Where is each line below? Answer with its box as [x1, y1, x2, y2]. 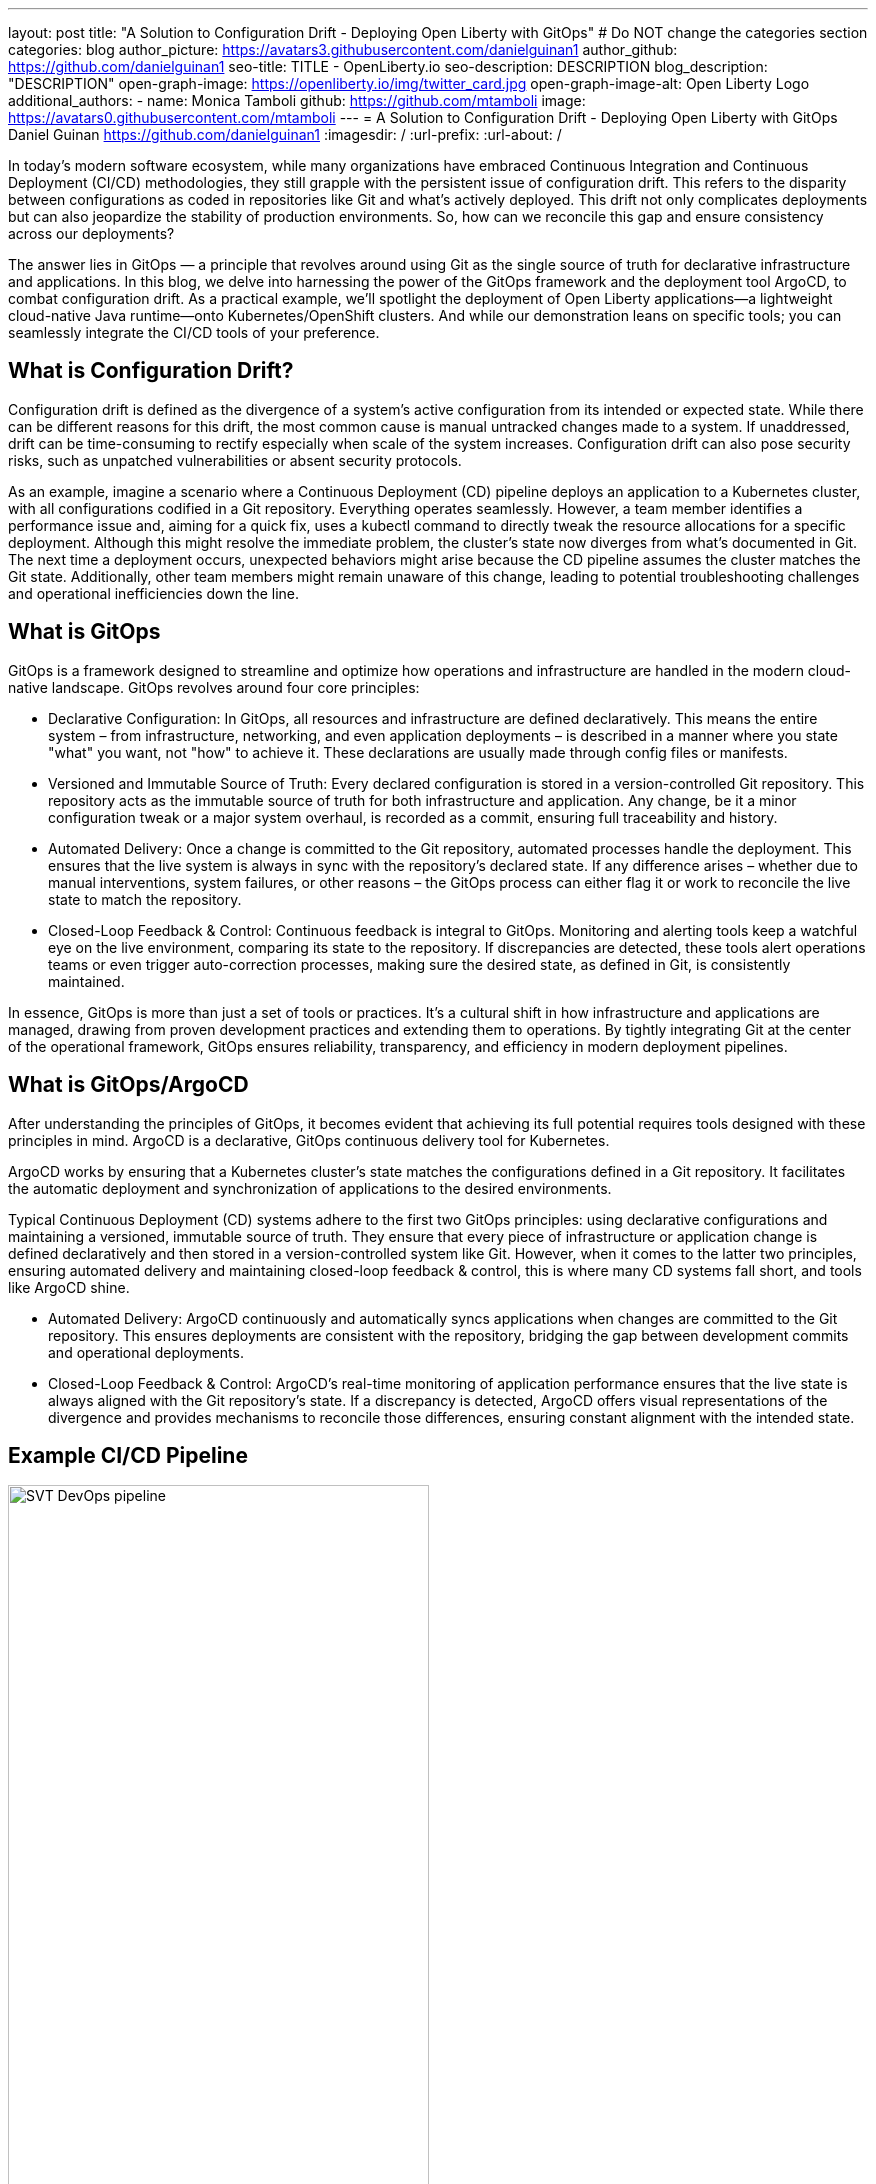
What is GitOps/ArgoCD [8, 1072, 249, 1098]
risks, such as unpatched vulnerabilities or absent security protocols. [8, 451, 462, 469]
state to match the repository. [48, 890, 242, 908]
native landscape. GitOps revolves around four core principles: [8, 678, 420, 696]
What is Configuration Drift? [8, 358, 294, 384]
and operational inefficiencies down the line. [8, 584, 300, 602]
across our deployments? [8, 225, 175, 242]
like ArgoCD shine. [8, 1278, 130, 1296]
